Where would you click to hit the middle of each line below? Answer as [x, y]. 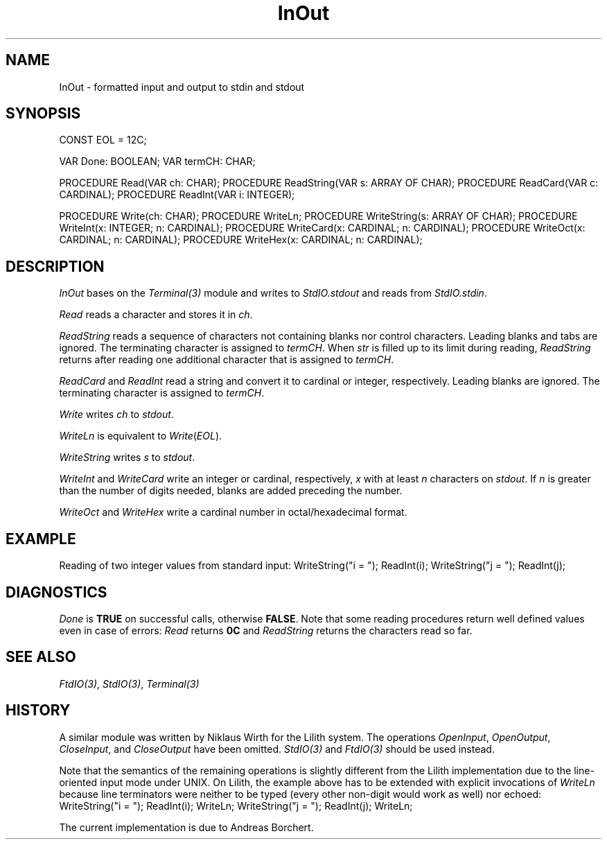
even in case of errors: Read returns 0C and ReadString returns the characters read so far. [266, 630]
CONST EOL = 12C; [103, 140]
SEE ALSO [41, 657]
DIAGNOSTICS [56, 592]
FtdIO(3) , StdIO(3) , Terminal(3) [129, 683]
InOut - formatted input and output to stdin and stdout [182, 87]
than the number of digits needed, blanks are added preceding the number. [231, 491]
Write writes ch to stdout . [116, 415]
